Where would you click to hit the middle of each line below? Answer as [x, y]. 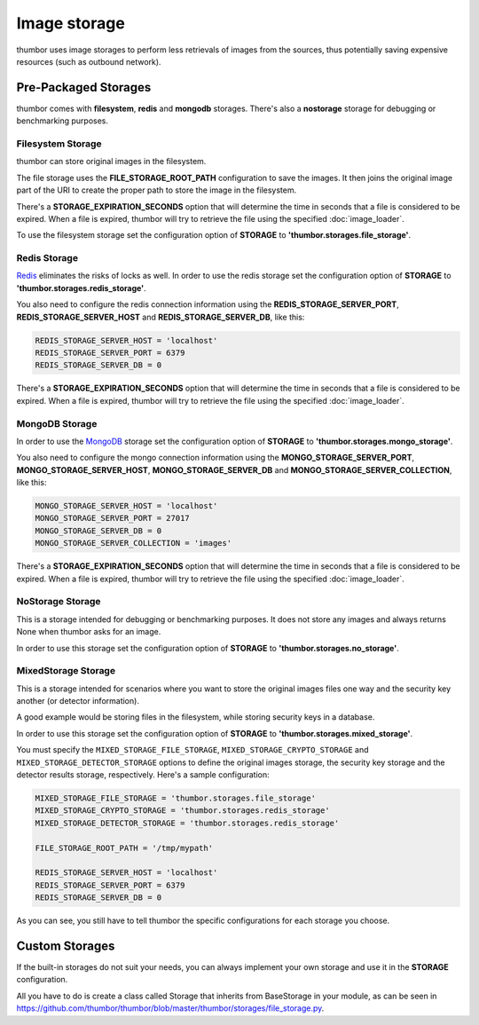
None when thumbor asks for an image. [89, 632]
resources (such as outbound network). [89, 61]
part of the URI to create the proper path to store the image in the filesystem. [157, 190]
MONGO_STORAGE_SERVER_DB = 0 [98, 531]
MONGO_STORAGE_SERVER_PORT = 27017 [112, 518]
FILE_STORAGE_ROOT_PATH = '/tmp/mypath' [124, 848]
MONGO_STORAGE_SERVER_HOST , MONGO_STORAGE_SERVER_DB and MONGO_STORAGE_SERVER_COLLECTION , [234, 469]
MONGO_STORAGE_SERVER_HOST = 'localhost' [126, 506]
